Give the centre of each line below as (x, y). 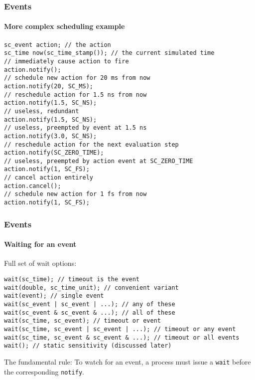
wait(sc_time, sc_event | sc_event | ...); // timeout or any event (120, 329)
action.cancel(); (33, 186)
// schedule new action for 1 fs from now (75, 194)
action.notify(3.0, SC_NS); (51, 136)
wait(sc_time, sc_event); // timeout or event (82, 321)
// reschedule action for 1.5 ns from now (75, 95)
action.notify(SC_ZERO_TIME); (54, 153)
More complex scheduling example (64, 26)
